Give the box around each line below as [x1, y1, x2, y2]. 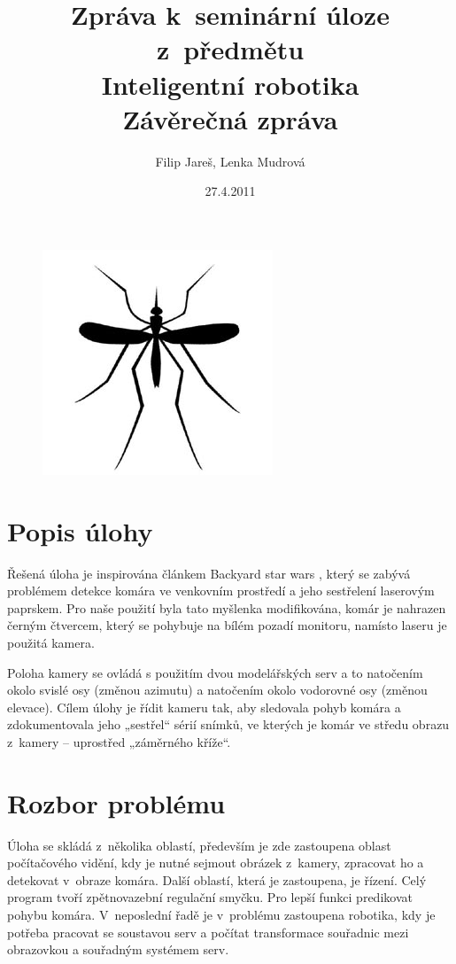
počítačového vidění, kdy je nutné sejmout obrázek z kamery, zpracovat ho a [7, 853, 424, 872]
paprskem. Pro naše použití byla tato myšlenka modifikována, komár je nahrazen [7, 598, 446, 617]
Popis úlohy [7, 512, 153, 548]
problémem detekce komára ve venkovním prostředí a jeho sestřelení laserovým [7, 581, 435, 600]
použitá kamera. [7, 633, 95, 651]
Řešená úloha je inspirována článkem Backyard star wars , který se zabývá [7, 564, 411, 582]
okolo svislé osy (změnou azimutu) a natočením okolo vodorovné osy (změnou [7, 680, 428, 699]
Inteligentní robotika [101, 66, 359, 102]
